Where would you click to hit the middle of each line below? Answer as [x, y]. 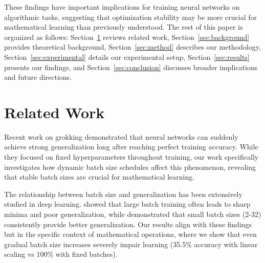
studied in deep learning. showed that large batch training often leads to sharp [127, 204]
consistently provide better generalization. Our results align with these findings [128, 224]
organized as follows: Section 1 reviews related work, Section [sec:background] [127, 37]
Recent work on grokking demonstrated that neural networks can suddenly [121, 136]
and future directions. [38, 77]
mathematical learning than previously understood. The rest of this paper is [124, 27]
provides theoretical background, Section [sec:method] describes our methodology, [132, 47]
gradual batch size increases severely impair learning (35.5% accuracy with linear [131, 244]
